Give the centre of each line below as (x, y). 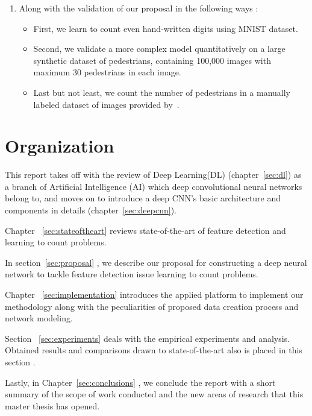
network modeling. (39, 318)
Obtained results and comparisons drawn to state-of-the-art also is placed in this (154, 350)
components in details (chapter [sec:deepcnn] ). (91, 210)
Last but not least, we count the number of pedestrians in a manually (162, 92)
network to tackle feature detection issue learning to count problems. (132, 274)
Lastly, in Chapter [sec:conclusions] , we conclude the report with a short (140, 382)
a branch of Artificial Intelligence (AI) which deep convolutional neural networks (154, 186)
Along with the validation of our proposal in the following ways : (139, 8)
